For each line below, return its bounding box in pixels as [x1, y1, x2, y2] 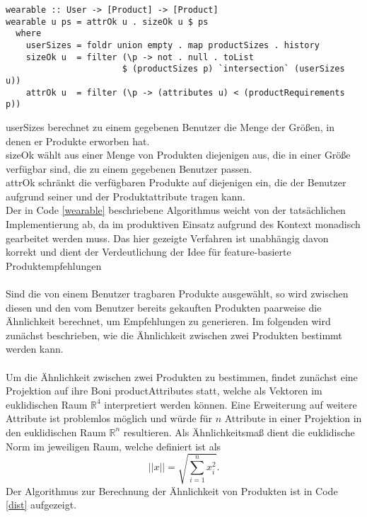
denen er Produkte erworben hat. [6, 133, 150, 148]
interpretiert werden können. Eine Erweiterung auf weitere [104, 397, 357, 411]
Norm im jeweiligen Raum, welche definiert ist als [6, 438, 221, 453]
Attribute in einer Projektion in [224, 411, 362, 426]
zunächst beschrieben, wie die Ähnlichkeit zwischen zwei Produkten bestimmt [6, 327, 342, 342]
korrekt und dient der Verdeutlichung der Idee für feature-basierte [6, 244, 291, 259]
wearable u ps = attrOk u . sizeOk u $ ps [6, 16, 209, 27]
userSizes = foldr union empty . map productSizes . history [25, 40, 320, 50]
